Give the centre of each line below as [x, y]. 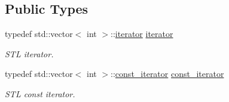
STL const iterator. [40, 93]
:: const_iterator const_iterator [167, 74]
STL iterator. [29, 53]
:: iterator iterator [142, 34]
